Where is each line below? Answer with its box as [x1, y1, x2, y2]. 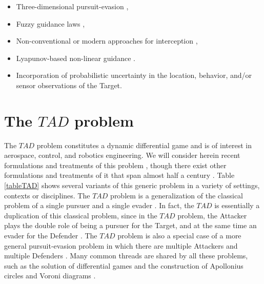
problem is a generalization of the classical [110, 190, 243, 200]
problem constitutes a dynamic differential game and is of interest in [36, 139, 252, 150]
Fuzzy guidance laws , [16, 18, 85, 29]
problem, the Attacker [177, 210, 247, 220]
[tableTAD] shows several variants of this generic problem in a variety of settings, [4, 180, 260, 191]
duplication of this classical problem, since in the [4, 210, 157, 220]
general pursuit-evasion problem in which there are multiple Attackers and [4, 240, 238, 251]
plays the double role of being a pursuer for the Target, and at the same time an [4, 220, 257, 231]
